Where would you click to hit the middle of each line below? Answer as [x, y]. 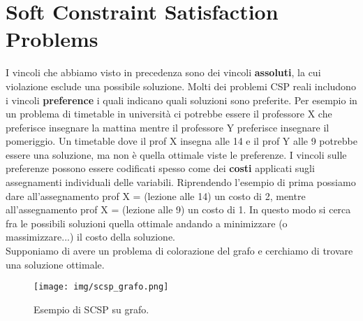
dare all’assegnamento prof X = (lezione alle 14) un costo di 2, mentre [156, 195]
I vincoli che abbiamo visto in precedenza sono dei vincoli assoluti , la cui [163, 72]
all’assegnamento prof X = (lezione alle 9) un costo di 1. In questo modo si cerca [178, 209]
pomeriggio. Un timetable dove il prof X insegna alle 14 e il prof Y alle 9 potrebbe [181, 141]
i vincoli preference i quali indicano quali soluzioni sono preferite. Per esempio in [181, 100]
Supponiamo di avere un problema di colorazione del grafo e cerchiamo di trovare [179, 251]
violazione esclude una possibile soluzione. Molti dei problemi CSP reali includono [181, 86]
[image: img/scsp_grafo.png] [101, 287]
